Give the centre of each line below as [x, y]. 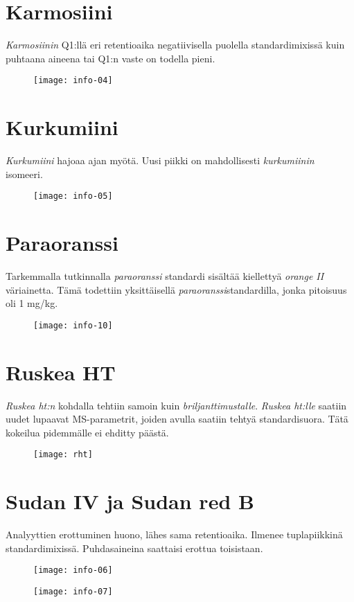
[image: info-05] [73, 196]
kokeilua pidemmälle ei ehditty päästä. [87, 432]
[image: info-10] [73, 325]
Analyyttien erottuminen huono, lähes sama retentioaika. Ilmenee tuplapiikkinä [174, 534]
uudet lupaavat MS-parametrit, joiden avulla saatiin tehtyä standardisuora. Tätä [177, 419]
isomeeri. [24, 174]
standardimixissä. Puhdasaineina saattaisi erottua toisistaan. [134, 548]
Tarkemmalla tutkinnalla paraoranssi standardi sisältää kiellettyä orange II [165, 276]
